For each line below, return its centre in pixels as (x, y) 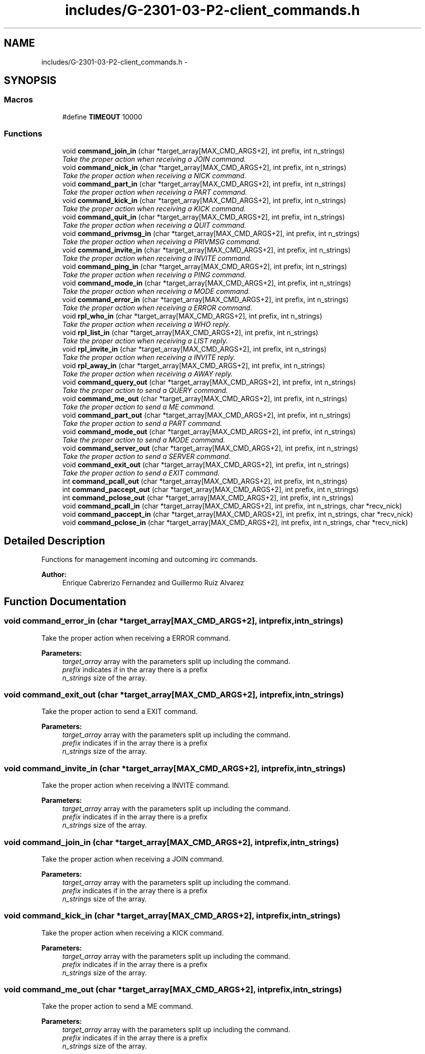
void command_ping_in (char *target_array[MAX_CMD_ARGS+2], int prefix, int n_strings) (205, 266)
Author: (54, 575)
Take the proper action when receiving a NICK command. (154, 175)
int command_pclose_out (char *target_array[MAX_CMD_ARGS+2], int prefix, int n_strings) (208, 497)
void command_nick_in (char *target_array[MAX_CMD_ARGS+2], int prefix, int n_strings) (204, 167)
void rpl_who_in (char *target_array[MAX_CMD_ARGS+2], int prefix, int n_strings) (192, 316)
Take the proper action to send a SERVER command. (147, 456)
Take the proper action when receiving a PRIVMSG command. (162, 241)
